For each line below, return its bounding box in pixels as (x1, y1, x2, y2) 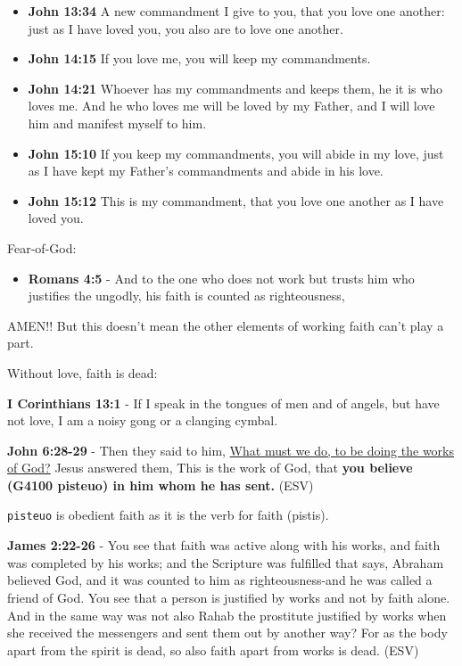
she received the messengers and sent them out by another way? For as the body (7, 623, 448, 642)
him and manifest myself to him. (28, 113, 207, 132)
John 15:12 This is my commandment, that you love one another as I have (28, 191, 444, 210)
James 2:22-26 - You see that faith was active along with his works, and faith (7, 536, 441, 555)
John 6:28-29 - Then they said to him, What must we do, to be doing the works (7, 440, 455, 459)
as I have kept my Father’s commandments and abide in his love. (28, 161, 384, 180)
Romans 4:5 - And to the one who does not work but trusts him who (28, 268, 415, 287)
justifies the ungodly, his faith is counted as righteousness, (28, 286, 345, 305)
